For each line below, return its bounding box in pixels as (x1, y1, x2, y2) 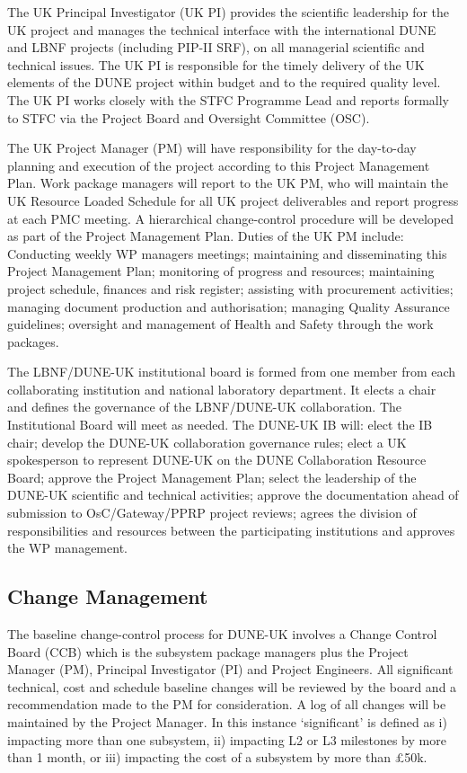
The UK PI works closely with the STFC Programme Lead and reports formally (7, 90, 450, 109)
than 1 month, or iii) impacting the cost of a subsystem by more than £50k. (7, 748, 427, 767)
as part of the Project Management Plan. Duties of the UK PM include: (7, 227, 404, 245)
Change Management (7, 582, 208, 610)
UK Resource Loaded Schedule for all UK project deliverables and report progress (7, 191, 459, 209)
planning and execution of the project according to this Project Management (7, 155, 430, 174)
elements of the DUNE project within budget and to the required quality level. (7, 73, 441, 92)
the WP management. (7, 538, 128, 557)
